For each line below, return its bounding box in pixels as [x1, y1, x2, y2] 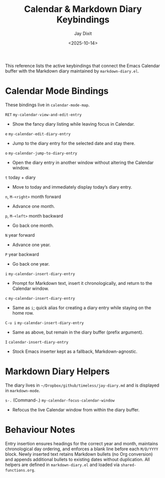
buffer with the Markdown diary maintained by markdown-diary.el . [5, 68, 139, 74]
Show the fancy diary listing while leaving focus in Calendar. [12, 121, 135, 127]
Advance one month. [12, 203, 55, 209]
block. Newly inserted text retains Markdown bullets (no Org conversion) [5, 451, 153, 457]
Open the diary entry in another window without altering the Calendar [12, 159, 154, 165]
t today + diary [5, 174, 36, 180]
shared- [121, 463, 137, 468]
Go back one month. [12, 222, 54, 228]
